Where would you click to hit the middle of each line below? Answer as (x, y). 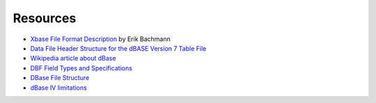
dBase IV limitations (58, 88)
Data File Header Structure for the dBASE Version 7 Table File (118, 48)
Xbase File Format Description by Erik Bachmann (100, 39)
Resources (45, 18)
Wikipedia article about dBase (73, 58)
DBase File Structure (60, 78)
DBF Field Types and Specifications (81, 68)
